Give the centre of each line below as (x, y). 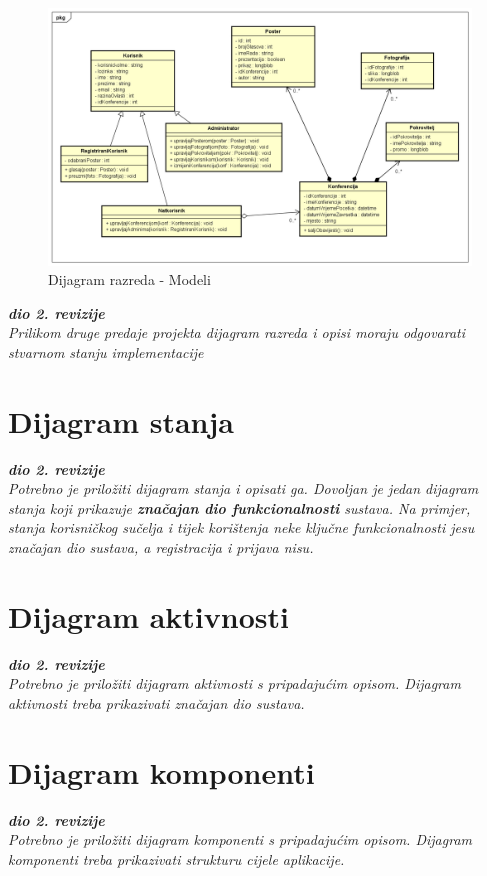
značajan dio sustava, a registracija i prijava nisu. (161, 547)
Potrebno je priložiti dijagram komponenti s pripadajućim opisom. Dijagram (240, 839)
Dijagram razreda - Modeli (129, 279)
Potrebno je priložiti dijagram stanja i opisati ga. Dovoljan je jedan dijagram (243, 488)
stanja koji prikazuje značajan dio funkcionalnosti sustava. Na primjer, (239, 507)
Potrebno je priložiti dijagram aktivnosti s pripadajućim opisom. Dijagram (234, 683)
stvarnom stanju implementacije (106, 351)
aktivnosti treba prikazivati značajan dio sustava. (156, 702)
